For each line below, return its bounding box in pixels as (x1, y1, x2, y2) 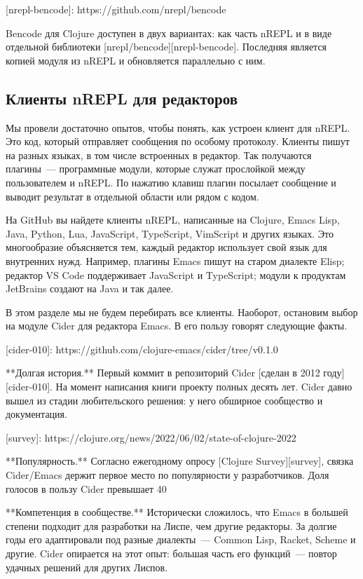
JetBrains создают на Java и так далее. (6, 281, 174, 296)
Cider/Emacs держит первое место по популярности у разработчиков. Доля (6, 468, 329, 482)
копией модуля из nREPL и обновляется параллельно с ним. (6, 53, 266, 67)
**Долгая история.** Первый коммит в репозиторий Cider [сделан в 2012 (6, 365, 320, 380)
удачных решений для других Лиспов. (6, 559, 168, 574)
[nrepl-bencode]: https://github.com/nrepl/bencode (6, 2, 226, 16)
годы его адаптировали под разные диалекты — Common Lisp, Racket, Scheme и (6, 532, 356, 547)
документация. (6, 407, 67, 421)
